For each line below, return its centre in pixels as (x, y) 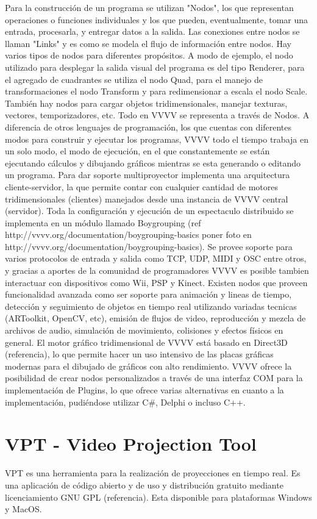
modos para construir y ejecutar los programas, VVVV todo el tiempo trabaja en (157, 139)
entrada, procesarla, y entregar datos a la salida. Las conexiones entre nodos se (152, 31)
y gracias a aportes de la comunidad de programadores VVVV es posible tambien (157, 270)
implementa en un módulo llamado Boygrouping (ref (103, 222)
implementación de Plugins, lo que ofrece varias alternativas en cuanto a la (144, 390)
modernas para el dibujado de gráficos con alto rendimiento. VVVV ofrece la (148, 366)
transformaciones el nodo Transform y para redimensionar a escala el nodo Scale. (156, 91)
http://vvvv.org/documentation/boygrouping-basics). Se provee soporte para (149, 246)
